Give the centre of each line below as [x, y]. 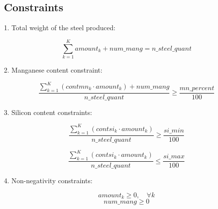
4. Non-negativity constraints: [48, 180]
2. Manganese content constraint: [53, 69]
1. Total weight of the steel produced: [60, 28]
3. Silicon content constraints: [48, 112]
